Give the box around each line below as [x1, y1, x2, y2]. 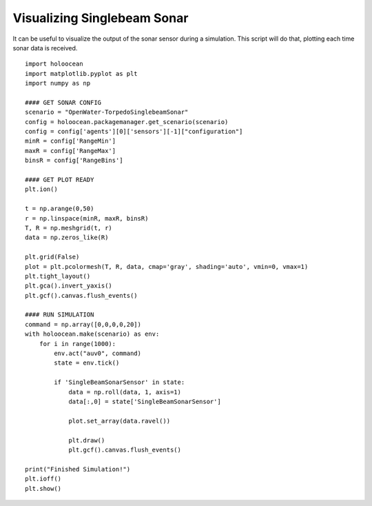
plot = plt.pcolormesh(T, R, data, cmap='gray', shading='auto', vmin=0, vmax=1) [25, 263, 309, 270]
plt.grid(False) [25, 253, 80, 261]
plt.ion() [25, 185, 58, 193]
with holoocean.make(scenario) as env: [25, 330, 160, 338]
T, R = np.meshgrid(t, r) [25, 224, 113, 232]
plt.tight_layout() [25, 272, 91, 280]
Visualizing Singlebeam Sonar [12, 10, 189, 26]
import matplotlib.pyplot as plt [25, 70, 138, 77]
